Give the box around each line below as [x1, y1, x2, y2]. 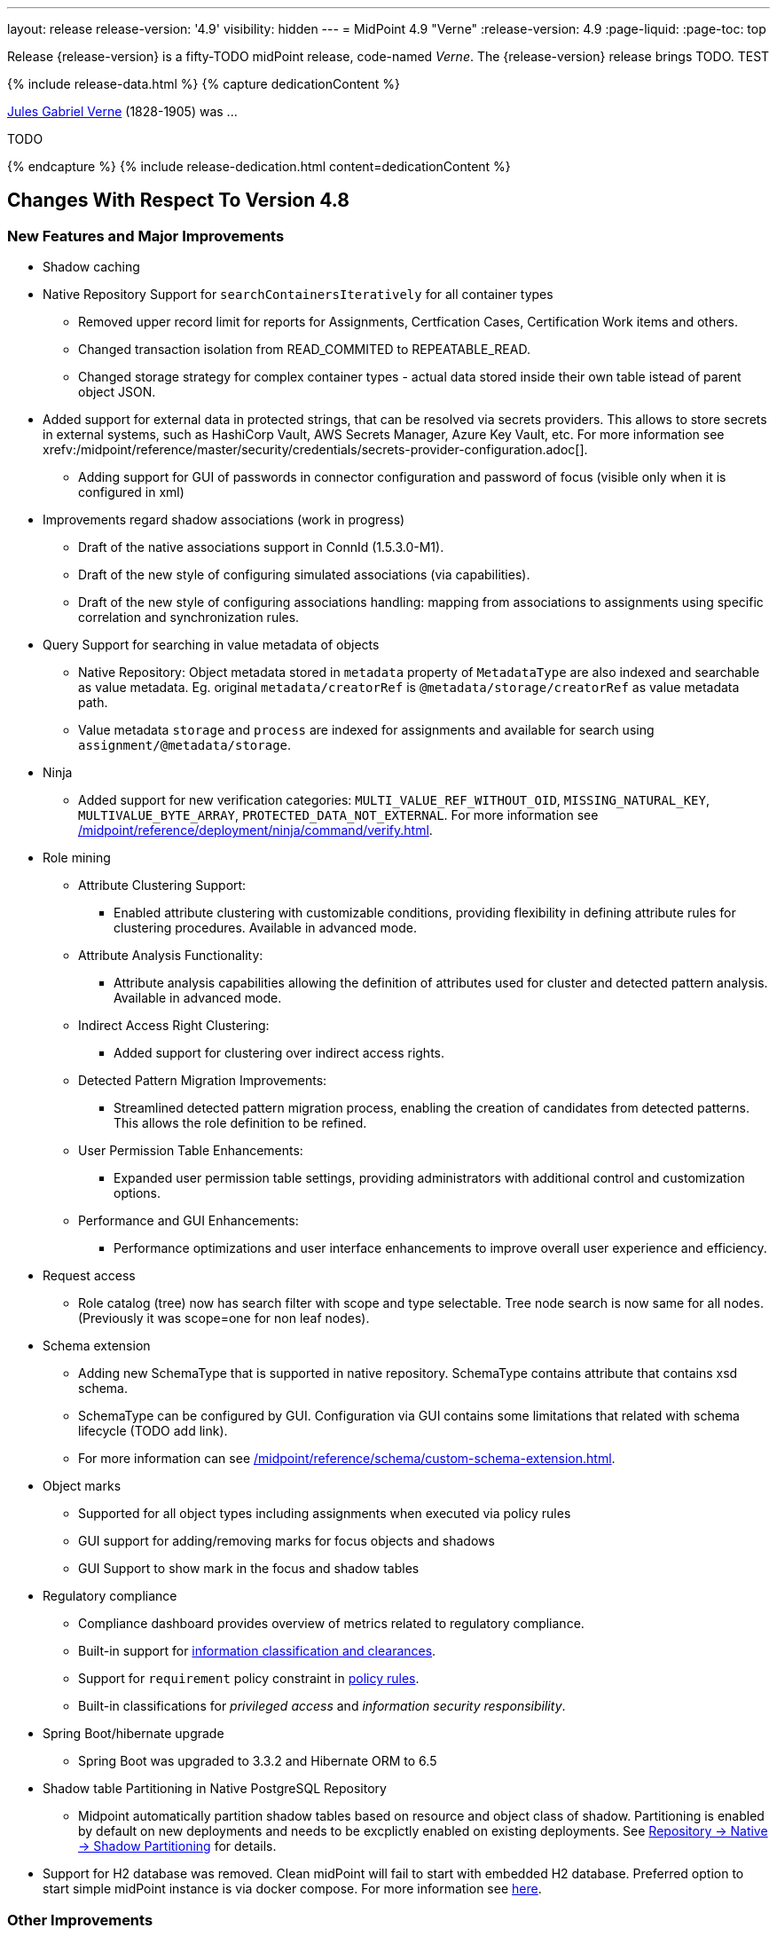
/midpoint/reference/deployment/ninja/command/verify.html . [78, 822, 433, 838]
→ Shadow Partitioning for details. [78, 1838, 277, 1854]
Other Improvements [7, 1910, 153, 1929]
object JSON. [78, 384, 156, 400]
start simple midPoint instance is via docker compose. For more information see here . [43, 1881, 542, 1897]
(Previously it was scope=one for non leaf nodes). [78, 1310, 370, 1326]
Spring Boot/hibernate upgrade [43, 1726, 224, 1742]
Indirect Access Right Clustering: [78, 1018, 270, 1034]
